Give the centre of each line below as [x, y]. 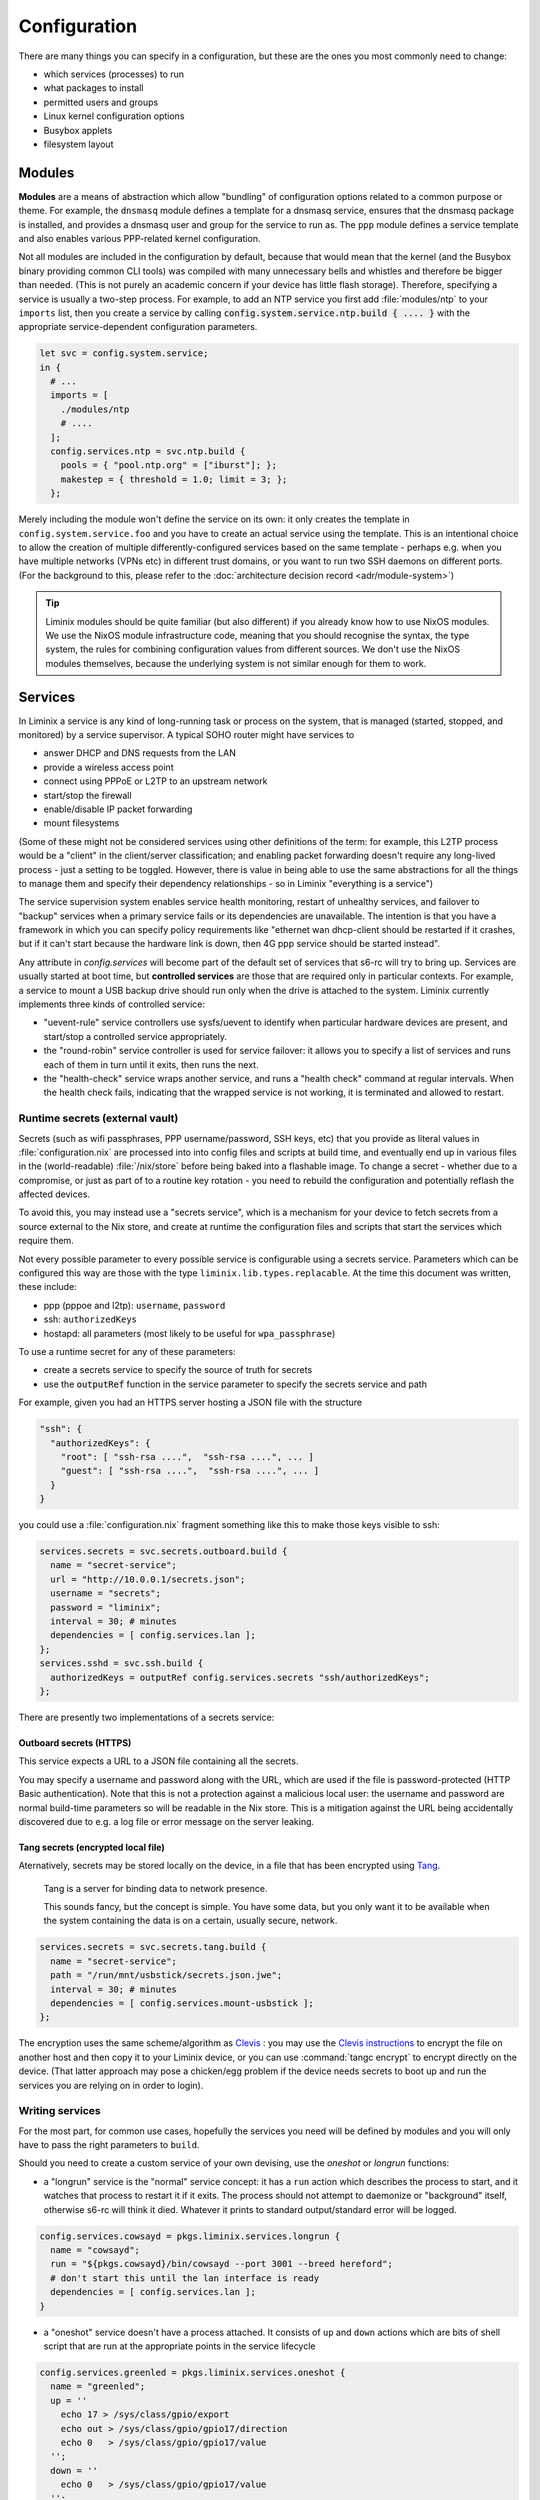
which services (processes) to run [114, 74]
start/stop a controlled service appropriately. [135, 1036]
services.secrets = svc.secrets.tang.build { [153, 1947]
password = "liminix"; [106, 1607]
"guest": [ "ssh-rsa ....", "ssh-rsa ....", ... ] [190, 1471]
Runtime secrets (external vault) [98, 1118]
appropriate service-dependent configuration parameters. [138, 327]
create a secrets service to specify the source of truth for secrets [178, 1370]
